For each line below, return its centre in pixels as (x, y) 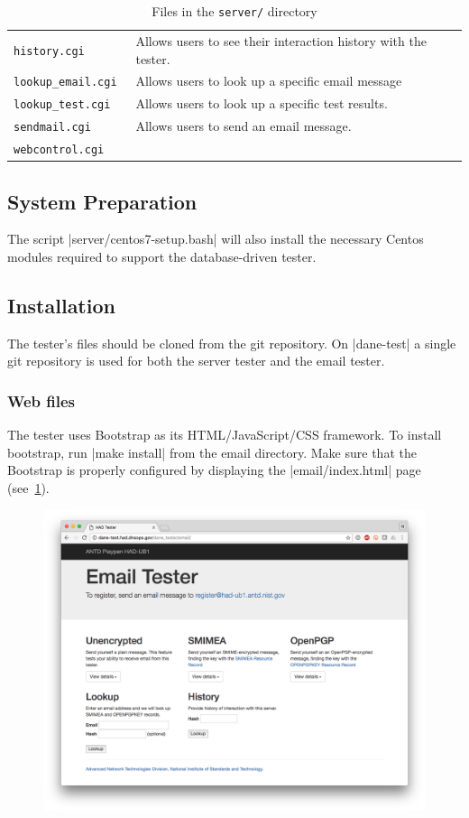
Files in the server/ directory (234, 11)
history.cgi (49, 51)
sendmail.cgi (52, 128)
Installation (61, 305)
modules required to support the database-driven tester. (162, 257)
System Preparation (102, 201)
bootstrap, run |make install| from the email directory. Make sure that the (212, 452)
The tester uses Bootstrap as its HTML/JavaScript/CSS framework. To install (225, 435)
